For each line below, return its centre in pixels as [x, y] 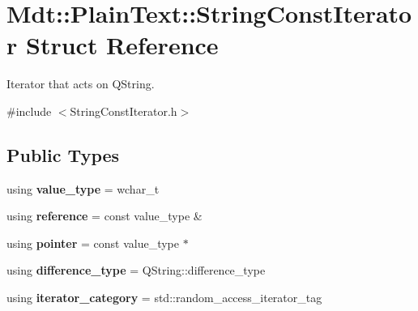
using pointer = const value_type [93, 243]
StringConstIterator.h [124, 111]
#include [29, 111]
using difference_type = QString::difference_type [136, 270]
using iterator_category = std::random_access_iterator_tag [164, 298]
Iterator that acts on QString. [81, 84]
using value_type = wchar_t [83, 188]
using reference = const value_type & [104, 216]
